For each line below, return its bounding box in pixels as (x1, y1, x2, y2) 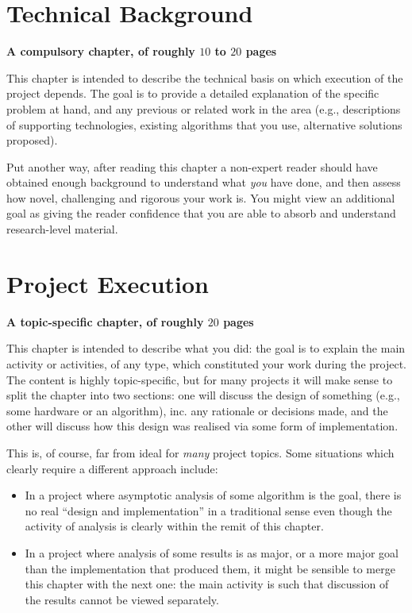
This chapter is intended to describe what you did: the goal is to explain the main (6, 340, 406, 357)
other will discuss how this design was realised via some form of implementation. (6, 418, 399, 434)
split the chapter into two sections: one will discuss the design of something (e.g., (6, 387, 400, 403)
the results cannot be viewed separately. (25, 591, 219, 607)
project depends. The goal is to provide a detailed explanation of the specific (6, 85, 379, 102)
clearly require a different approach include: (6, 460, 218, 476)
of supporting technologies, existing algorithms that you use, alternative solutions (6, 116, 402, 133)
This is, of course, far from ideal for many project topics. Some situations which (6, 444, 395, 461)
